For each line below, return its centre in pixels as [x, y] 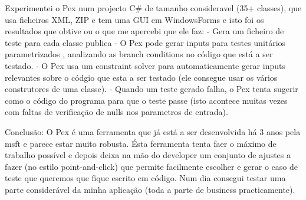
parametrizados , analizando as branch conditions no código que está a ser [139, 54]
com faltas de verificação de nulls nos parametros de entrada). [116, 112]
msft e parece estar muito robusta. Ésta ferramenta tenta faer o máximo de [141, 143]
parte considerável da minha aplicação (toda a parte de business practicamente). [150, 189]
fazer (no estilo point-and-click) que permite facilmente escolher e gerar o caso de [151, 166]
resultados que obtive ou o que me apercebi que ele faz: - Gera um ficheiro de [144, 31]
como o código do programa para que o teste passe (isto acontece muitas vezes [146, 100]
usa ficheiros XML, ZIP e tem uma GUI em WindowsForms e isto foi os [134, 19]
